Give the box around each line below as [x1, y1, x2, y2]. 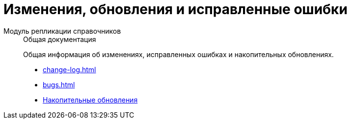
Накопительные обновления [43, 95, 138, 104]
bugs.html [43, 80, 75, 89]
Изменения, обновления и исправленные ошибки [3, 1, 348, 18]
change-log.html [43, 65, 96, 74]
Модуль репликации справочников [3, 26, 121, 35]
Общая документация [23, 35, 96, 43]
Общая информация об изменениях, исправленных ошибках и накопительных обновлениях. [23, 50, 334, 59]
